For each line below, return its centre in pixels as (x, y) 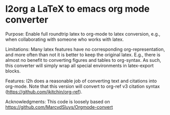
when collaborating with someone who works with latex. (65, 39)
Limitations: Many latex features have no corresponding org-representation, (85, 49)
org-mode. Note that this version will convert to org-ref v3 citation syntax (83, 86)
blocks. (13, 71)
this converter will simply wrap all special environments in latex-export (80, 65)
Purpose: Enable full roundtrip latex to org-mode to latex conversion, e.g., (83, 34)
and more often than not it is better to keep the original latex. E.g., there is (83, 55)
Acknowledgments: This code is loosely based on (58, 101)
